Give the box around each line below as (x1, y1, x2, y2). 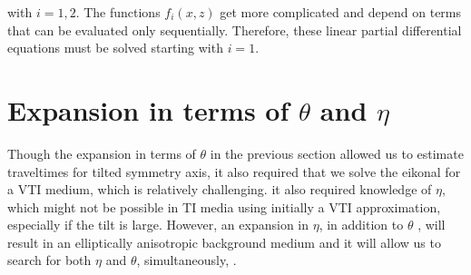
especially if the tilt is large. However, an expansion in (7, 215, 309, 234)
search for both (7, 250, 92, 270)
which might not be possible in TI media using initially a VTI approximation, (7, 197, 441, 216)
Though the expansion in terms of (7, 143, 196, 162)
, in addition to (319, 215, 404, 234)
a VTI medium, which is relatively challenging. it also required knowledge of (7, 180, 432, 199)
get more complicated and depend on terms (220, 3, 462, 21)
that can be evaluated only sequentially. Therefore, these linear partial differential (7, 20, 462, 39)
